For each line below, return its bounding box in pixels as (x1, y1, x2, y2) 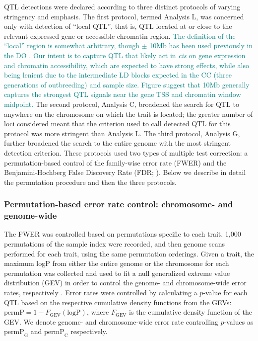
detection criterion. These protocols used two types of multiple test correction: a (4, 147, 248, 158)
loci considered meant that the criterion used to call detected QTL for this (4, 118, 231, 129)
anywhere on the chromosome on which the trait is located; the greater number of (4, 108, 253, 119)
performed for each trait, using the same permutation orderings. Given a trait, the (4, 248, 254, 258)
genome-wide (4, 209, 57, 222)
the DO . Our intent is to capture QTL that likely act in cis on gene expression (4, 50, 246, 60)
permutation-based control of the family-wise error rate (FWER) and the (4, 157, 227, 168)
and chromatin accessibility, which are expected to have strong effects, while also (4, 60, 249, 70)
